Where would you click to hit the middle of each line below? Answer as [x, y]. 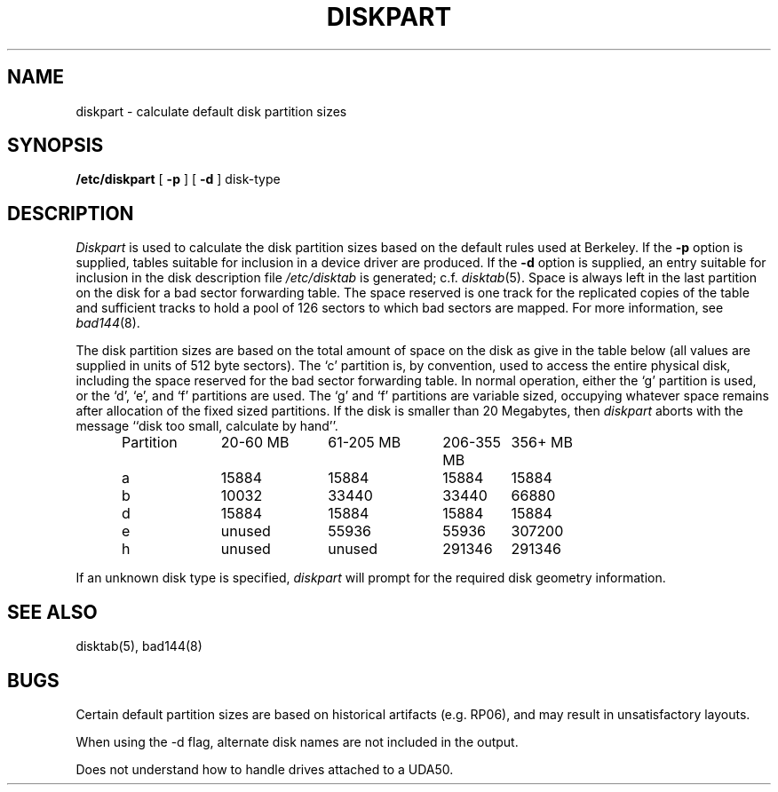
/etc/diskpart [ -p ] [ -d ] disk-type [178, 179]
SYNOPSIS [56, 146]
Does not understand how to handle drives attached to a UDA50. [265, 769]
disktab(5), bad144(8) [139, 646]
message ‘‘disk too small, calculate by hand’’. [207, 426]
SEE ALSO [52, 612]
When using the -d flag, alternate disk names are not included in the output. [297, 741]
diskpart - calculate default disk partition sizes [211, 111]
